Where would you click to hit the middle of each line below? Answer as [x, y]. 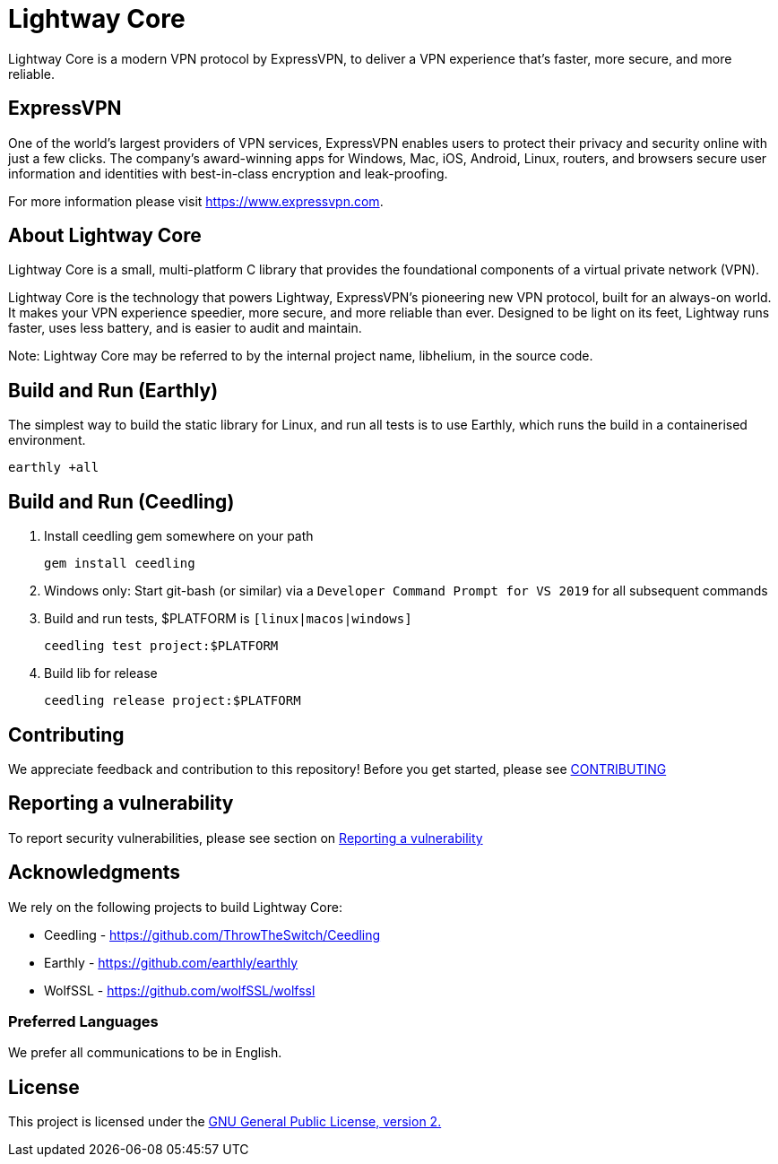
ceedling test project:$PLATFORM [161, 646]
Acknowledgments [95, 873]
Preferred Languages [83, 1022]
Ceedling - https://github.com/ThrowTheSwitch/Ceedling [212, 934]
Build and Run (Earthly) [113, 390]
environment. [47, 440]
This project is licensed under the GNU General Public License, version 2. [225, 1122]
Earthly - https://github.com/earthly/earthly [171, 962]
